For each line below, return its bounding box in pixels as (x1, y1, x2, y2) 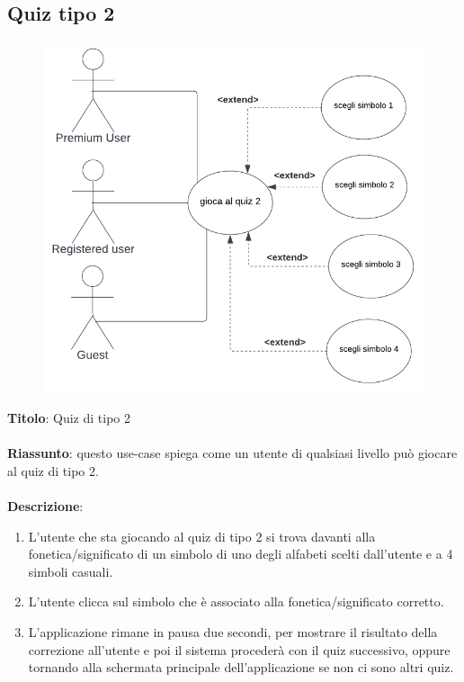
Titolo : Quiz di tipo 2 (7, 408, 131, 427)
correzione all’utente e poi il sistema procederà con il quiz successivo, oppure (28, 640, 451, 659)
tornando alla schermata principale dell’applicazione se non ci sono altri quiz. (28, 658, 454, 677)
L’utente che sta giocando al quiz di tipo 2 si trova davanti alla (28, 526, 376, 545)
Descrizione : (7, 497, 84, 516)
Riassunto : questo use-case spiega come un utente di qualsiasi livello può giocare (7, 444, 458, 462)
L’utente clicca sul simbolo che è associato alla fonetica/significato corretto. (28, 592, 444, 611)
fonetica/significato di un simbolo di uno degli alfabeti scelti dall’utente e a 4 (28, 544, 453, 563)
